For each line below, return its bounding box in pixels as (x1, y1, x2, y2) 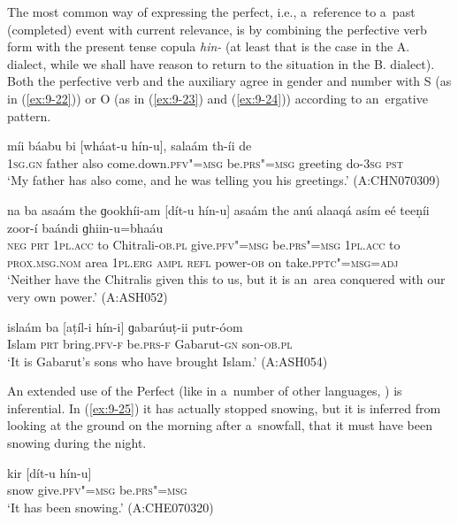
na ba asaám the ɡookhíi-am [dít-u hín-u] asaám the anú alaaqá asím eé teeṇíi (7, 200, 430, 219)
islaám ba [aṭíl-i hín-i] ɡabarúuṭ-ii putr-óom (7, 317, 243, 335)
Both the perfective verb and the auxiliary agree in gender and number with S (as (7, 72, 452, 90)
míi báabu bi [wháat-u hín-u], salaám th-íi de (7, 136, 252, 155)
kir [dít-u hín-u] (7, 463, 92, 481)
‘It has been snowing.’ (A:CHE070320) (7, 497, 214, 516)
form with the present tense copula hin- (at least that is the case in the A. (7, 37, 410, 56)
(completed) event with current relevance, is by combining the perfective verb (7, 19, 427, 38)
